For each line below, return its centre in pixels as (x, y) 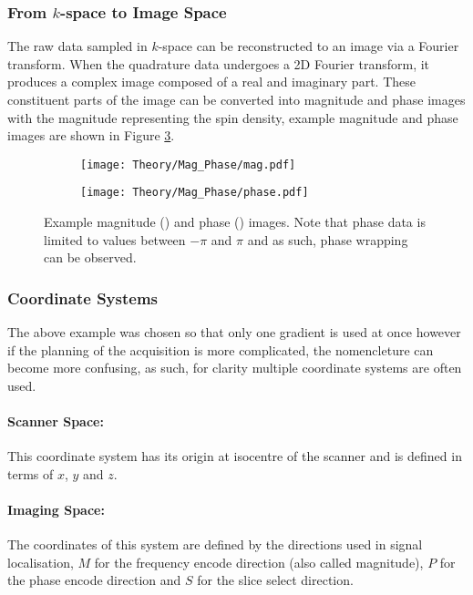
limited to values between (115, 239)
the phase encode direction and (94, 580)
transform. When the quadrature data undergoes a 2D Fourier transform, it (219, 63)
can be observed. (90, 257)
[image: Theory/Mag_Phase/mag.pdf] (188, 164)
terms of (31, 473)
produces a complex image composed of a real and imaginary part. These (211, 82)
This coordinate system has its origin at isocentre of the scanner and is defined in (235, 456)
